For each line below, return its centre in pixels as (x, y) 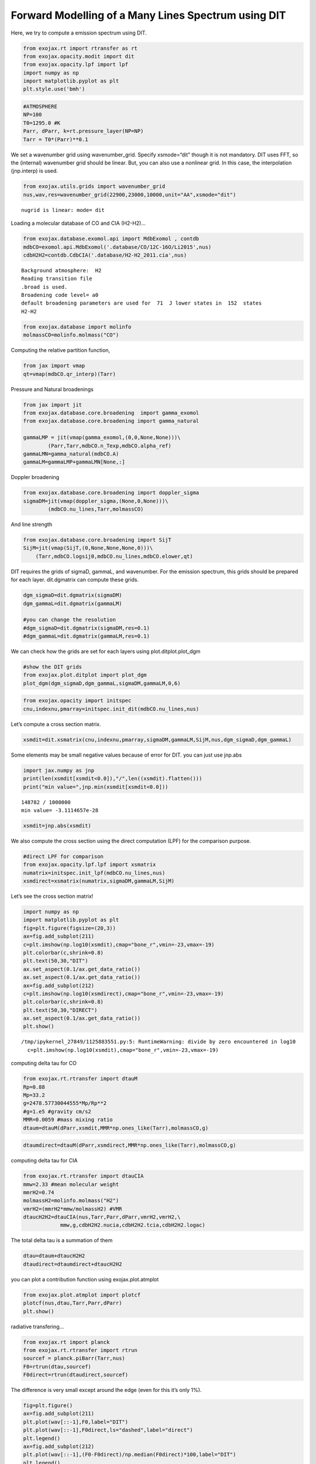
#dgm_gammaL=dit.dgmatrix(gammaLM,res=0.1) (87, 636)
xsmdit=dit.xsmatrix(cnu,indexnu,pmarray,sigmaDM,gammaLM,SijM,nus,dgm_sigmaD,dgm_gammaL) (157, 740)
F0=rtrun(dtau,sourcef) (57, 1366)
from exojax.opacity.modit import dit (79, 56)
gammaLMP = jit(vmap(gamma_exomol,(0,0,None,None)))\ (102, 437)
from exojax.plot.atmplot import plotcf (82, 1295)
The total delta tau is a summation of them (62, 1240)
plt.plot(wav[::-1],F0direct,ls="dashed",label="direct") (108, 1430)
